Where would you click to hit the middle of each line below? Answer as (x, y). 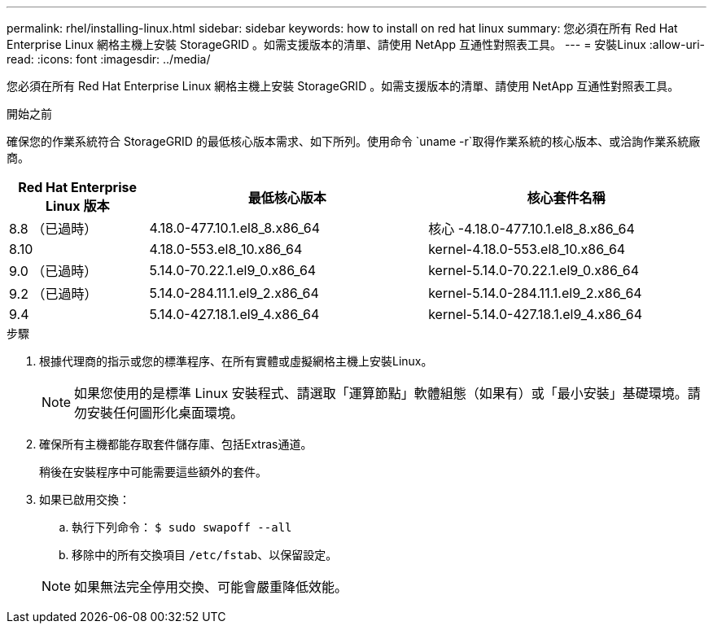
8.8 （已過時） (53, 229)
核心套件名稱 (566, 198)
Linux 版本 (78, 206)
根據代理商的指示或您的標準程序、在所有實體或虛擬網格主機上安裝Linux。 (236, 361)
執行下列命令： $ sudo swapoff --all (182, 527)
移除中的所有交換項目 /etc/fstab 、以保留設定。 (205, 555)
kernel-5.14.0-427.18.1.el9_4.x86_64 (536, 314)
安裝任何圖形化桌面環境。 (166, 413)
